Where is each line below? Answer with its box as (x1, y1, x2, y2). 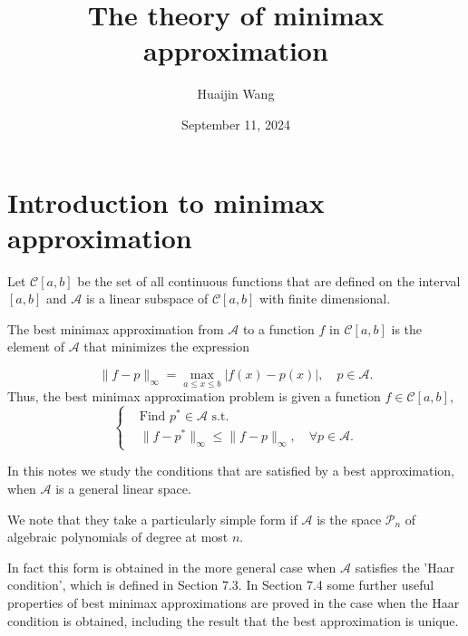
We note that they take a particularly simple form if (7, 509, 297, 528)
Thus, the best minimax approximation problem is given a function (7, 387, 381, 406)
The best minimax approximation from (7, 319, 224, 338)
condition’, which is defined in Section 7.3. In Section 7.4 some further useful (7, 575, 434, 594)
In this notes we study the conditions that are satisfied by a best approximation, (7, 461, 454, 480)
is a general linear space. (55, 478, 191, 497)
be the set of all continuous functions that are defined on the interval (77, 271, 461, 290)
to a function (242, 319, 315, 338)
